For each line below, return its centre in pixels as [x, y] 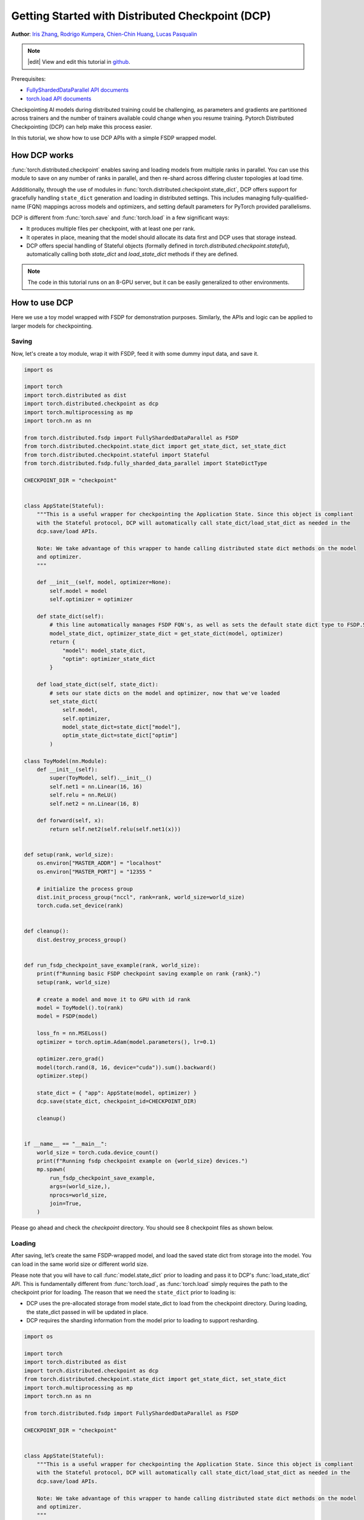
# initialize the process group [85, 889]
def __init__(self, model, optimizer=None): [104, 582]
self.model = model [78, 591]
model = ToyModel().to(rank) [80, 1007]
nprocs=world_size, [78, 1195]
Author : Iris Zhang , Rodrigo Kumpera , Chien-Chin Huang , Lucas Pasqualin [104, 34]
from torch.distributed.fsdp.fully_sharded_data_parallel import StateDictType [146, 463]
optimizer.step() [62, 1076]
